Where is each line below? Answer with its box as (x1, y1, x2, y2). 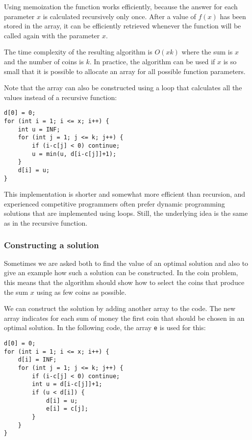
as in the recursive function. (4, 218, 88, 228)
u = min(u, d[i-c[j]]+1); (32, 150, 117, 157)
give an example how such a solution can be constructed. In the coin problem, (4, 267, 238, 278)
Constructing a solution (4, 238, 99, 251)
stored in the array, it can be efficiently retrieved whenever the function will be (4, 21, 241, 31)
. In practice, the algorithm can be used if (89, 56, 215, 66)
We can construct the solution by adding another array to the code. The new (4, 303, 236, 313)
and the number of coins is (4, 56, 84, 66)
